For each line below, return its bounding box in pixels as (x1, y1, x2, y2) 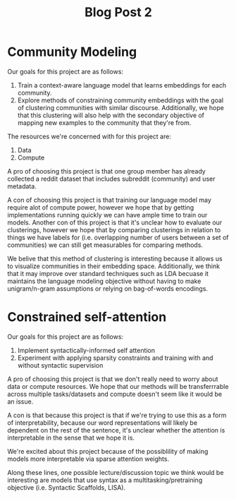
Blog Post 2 (84, 4, 153, 20)
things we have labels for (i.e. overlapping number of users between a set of (7, 233, 229, 241)
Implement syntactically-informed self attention (17, 346, 156, 354)
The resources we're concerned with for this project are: (7, 132, 171, 140)
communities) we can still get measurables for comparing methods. (7, 241, 203, 249)
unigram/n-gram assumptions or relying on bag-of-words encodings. (7, 284, 209, 293)
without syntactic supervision (17, 361, 104, 369)
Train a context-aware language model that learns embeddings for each (17, 80, 227, 89)
